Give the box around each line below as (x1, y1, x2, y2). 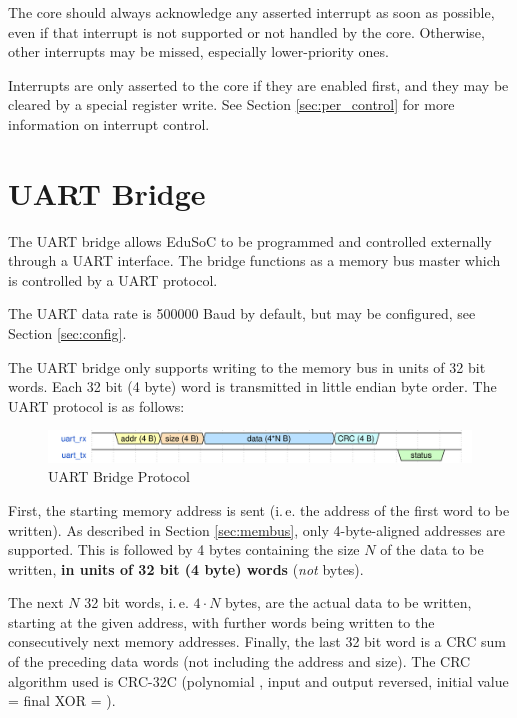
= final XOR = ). (8, 690, 116, 711)
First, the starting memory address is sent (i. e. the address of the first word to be (8, 499, 510, 520)
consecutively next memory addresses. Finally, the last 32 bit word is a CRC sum (8, 631, 506, 652)
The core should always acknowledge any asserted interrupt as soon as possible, (8, 2, 495, 22)
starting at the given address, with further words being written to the (8, 611, 435, 632)
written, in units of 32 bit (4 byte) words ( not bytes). (8, 558, 364, 579)
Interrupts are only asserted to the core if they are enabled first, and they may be (8, 74, 509, 95)
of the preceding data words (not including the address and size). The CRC (8, 651, 471, 672)
